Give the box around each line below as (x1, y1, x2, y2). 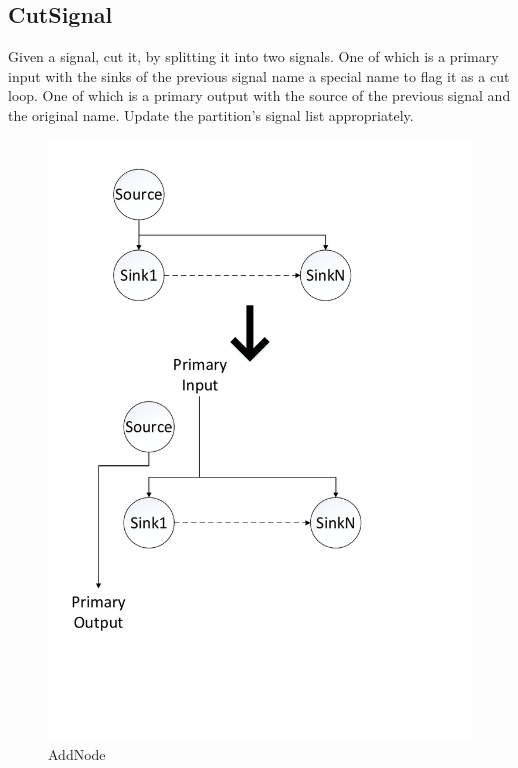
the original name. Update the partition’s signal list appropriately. (8, 104, 414, 125)
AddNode (48, 743, 106, 764)
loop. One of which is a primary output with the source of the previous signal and (8, 85, 511, 106)
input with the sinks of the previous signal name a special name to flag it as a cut (8, 65, 510, 86)
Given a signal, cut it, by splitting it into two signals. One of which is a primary (8, 46, 499, 67)
